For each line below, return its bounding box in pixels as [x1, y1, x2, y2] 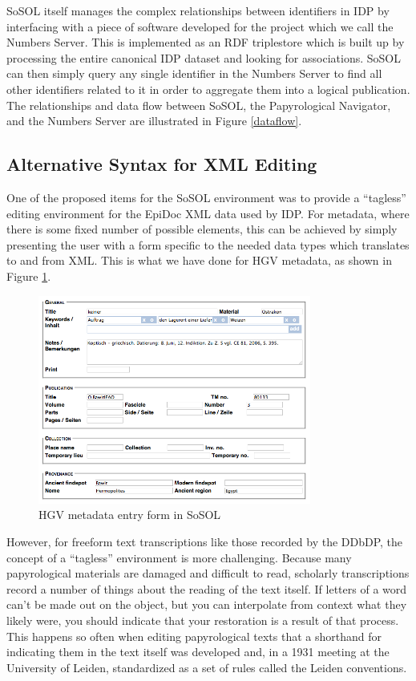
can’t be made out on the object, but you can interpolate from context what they [6, 596, 407, 613]
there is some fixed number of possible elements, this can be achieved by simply [6, 221, 398, 237]
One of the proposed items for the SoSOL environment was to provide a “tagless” [6, 188, 406, 205]
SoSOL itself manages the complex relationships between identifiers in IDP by [6, 2, 390, 18]
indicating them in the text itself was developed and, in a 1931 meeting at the [6, 643, 390, 660]
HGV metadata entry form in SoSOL [38, 506, 221, 523]
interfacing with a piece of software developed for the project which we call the [6, 18, 394, 34]
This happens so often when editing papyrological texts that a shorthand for [6, 627, 382, 644]
